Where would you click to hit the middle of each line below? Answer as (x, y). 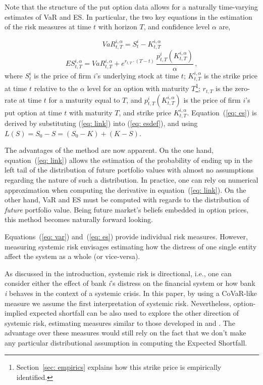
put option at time (33, 112)
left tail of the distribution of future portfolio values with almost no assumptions (129, 170)
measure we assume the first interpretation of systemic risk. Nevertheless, (118, 303)
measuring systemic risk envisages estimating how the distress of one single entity (131, 246)
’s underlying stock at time (137, 76)
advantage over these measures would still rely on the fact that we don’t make (125, 333)
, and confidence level (177, 27)
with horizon (118, 27)
